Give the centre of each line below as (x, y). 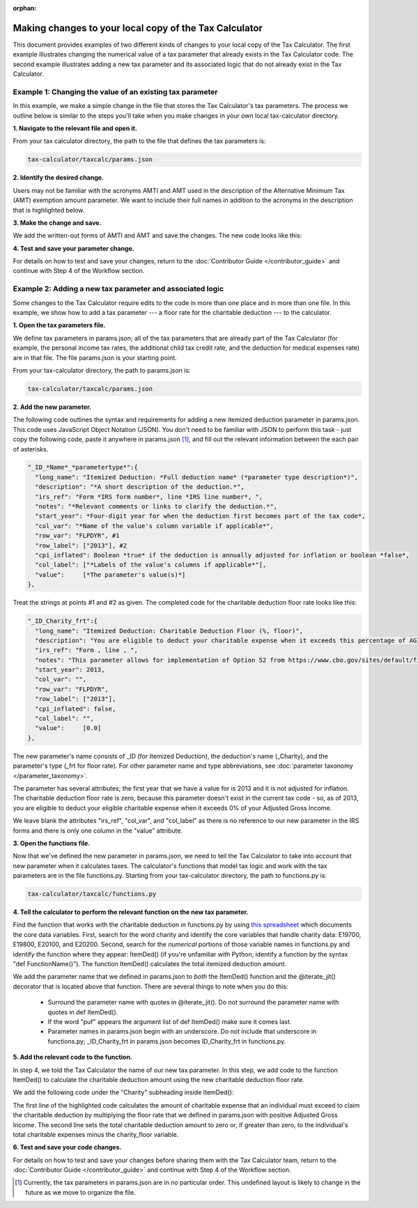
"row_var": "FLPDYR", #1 (77, 536)
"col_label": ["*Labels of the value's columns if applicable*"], (151, 565)
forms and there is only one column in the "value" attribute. (98, 830)
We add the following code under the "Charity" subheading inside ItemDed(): (123, 1092)
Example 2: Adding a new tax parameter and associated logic (118, 289)
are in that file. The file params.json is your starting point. (95, 357)
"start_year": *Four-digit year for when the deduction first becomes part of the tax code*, (200, 516)
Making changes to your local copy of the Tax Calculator (138, 28)
